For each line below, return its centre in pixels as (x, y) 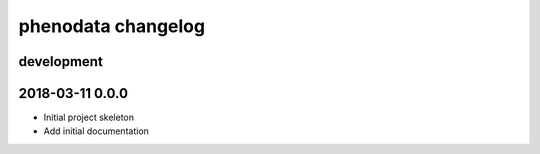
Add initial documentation (96, 131)
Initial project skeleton (89, 117)
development (61, 61)
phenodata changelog (111, 26)
